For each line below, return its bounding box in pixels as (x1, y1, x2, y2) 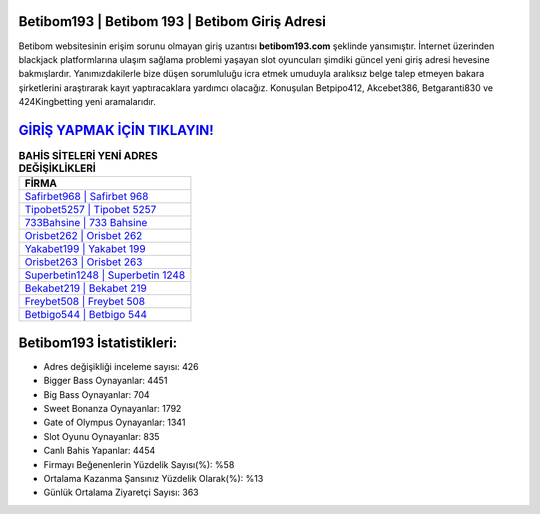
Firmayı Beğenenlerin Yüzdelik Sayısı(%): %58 (43, 458, 235, 470)
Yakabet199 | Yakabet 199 (24, 242, 146, 256)
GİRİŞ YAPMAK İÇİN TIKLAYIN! (18, 121, 214, 139)
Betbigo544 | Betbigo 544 (24, 308, 148, 322)
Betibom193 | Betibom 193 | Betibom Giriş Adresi (18, 13, 327, 30)
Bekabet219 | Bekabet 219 (24, 281, 147, 295)
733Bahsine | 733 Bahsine (24, 216, 148, 230)
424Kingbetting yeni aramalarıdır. (18, 96, 157, 108)
